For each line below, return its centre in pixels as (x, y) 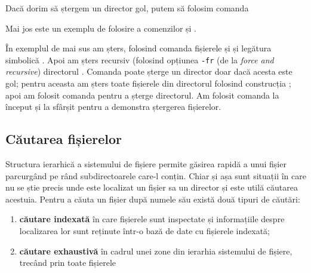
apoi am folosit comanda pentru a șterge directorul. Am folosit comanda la (142, 95)
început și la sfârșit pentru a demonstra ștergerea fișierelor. (113, 107)
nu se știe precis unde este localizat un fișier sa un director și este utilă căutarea (152, 187)
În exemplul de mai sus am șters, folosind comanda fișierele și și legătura (138, 48)
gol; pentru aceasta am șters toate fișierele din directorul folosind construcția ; (148, 83)
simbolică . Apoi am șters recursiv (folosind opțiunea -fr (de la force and (140, 59)
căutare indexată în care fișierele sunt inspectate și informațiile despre (152, 219)
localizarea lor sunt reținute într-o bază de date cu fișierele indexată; (144, 230)
